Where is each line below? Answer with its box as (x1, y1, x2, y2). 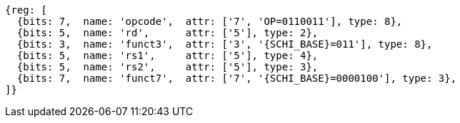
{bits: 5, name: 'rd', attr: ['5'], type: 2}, (16, 27, 319, 38)
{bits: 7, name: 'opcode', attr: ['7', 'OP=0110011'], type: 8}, (16, 16, 403, 27)
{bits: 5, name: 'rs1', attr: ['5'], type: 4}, (16, 50, 319, 61)
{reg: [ (5, 4, 48, 16)
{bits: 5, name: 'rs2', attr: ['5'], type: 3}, (16, 61, 319, 73)
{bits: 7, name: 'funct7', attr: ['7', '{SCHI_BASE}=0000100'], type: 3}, (16, 73, 457, 84)
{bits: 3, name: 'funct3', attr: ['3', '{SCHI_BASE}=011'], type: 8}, (16, 38, 433, 50)
